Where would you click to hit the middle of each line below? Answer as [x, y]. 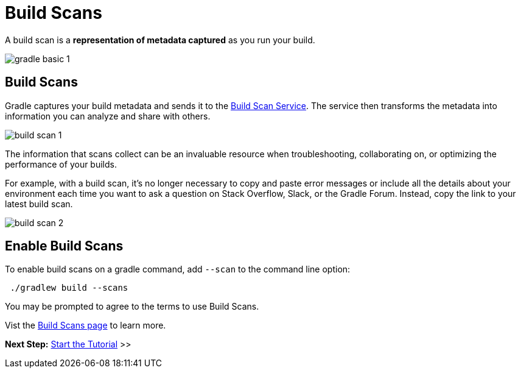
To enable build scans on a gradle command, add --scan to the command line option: [178, 269]
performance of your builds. [61, 164]
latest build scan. [39, 204]
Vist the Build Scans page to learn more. [86, 325]
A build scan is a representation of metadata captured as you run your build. [160, 40]
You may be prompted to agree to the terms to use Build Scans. [132, 307]
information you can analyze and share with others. [108, 116]
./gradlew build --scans [69, 288]
